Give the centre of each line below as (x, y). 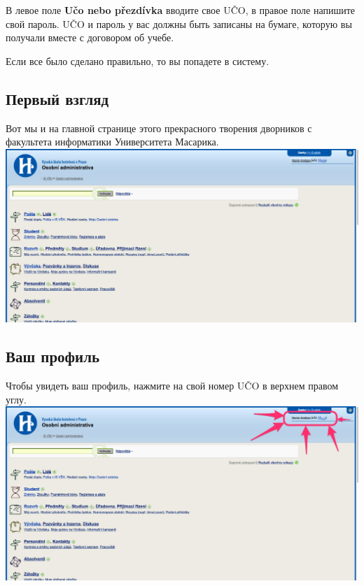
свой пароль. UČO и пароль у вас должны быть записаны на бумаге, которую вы (179, 23)
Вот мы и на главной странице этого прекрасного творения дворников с (159, 128)
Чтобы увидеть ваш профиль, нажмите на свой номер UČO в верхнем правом (172, 386)
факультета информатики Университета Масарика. (112, 142)
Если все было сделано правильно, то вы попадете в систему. (138, 60)
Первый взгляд (57, 98)
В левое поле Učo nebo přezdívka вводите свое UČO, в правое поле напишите (181, 10)
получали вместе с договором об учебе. (90, 37)
